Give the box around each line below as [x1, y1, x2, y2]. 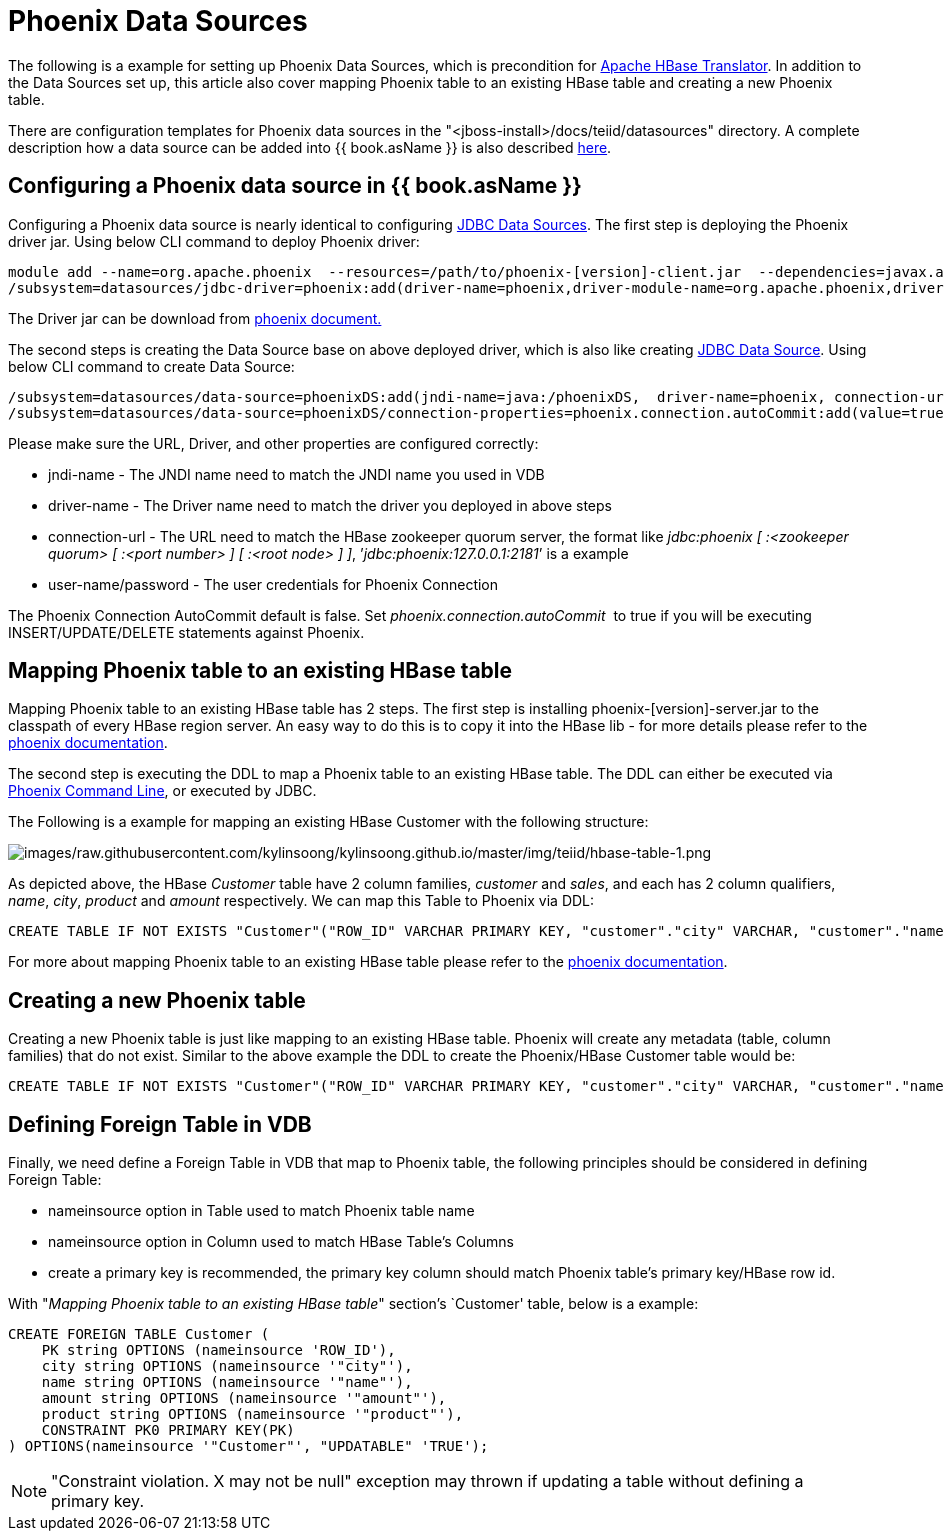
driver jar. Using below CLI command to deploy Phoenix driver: [8, 232, 420, 250]
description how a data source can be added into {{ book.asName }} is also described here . [8, 138, 612, 156]
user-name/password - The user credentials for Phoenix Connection [48, 575, 499, 593]
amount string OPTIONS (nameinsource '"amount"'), [41, 1390, 447, 1407]
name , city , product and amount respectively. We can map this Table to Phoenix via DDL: [8, 892, 595, 910]
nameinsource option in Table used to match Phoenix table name [48, 1202, 475, 1220]
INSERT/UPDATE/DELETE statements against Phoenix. [8, 623, 365, 641]
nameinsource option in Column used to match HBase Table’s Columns [48, 1233, 514, 1251]
